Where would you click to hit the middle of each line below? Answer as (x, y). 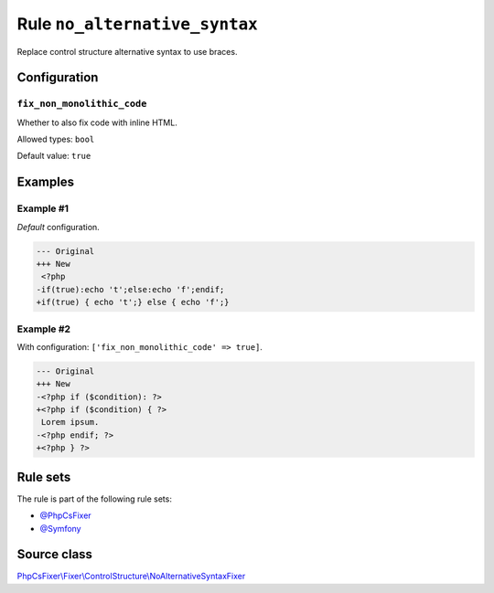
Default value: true (54, 156)
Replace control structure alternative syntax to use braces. (127, 51)
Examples (46, 182)
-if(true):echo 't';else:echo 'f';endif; (130, 289)
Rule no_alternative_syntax (137, 24)
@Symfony (60, 528)
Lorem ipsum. (70, 422)
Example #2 (44, 329)
